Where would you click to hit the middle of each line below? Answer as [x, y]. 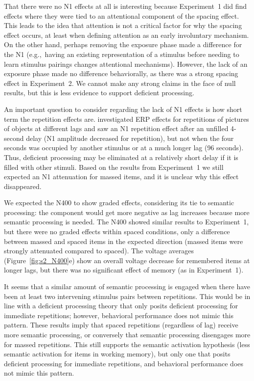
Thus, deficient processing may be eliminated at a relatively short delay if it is [121, 157]
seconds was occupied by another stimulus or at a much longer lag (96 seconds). [124, 148]
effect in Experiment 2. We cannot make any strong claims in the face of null [120, 83]
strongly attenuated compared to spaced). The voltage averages [99, 251]
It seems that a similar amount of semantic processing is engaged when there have [127, 286]
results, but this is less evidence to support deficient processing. [99, 93]
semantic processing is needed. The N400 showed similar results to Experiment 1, [127, 222]
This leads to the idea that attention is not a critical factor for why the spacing [123, 25]
